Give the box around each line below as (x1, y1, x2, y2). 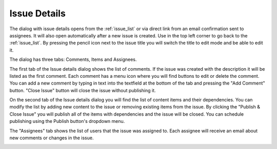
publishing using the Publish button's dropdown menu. (9, 118, 125, 124)
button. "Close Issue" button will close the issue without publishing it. (9, 87, 156, 93)
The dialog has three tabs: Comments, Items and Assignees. (9, 56, 137, 62)
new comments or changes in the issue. (9, 135, 94, 141)
